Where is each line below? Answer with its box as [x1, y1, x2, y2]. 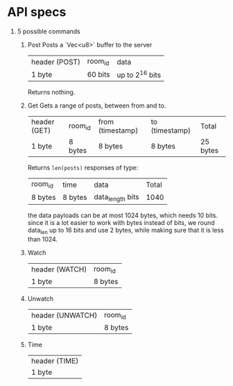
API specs [7, 4, 67, 20]
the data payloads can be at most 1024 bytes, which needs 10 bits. [27, 211, 218, 219]
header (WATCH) [31, 265, 87, 274]
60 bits [87, 69, 110, 79]
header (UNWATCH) [31, 310, 98, 320]
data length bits [94, 192, 139, 203]
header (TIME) [31, 356, 79, 365]
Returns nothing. [27, 88, 76, 96]
